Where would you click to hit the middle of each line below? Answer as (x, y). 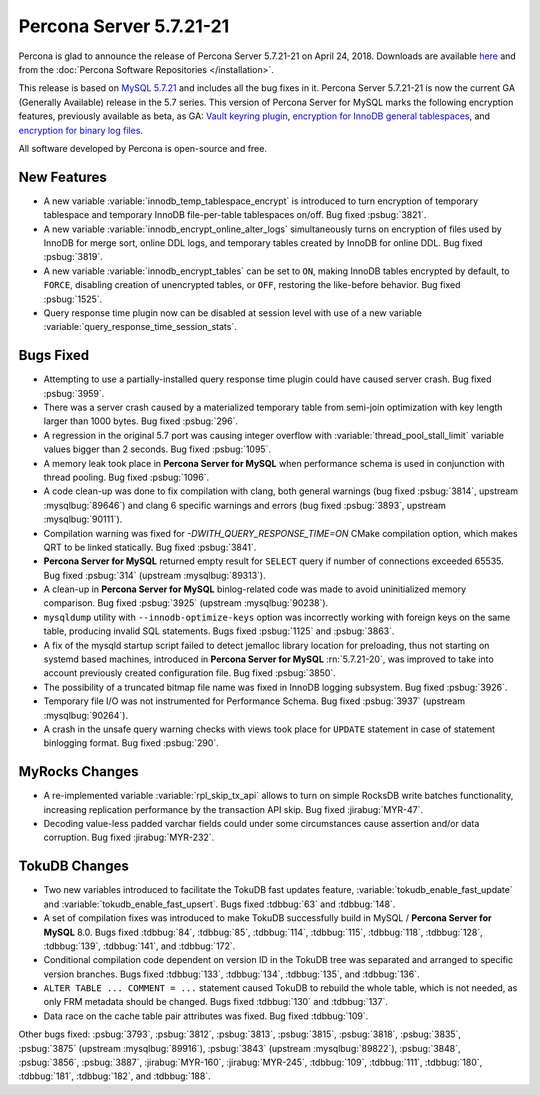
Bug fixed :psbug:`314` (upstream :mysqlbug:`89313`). (154, 575)
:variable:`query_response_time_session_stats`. (140, 327)
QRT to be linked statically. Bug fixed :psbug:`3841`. (150, 547)
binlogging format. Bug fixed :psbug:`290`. (131, 743)
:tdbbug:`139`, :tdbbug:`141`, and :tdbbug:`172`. (139, 946)
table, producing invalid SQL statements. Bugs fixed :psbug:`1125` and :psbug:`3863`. (219, 631)
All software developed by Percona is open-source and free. (142, 148)
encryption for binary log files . (81, 130)
